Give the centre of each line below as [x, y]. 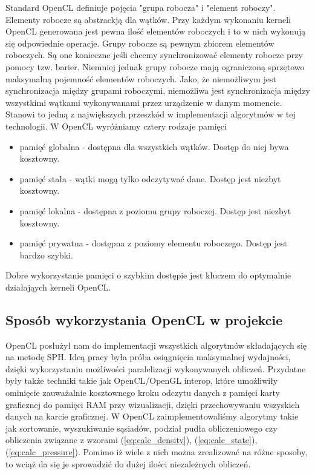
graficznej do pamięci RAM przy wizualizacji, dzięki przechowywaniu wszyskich [153, 404]
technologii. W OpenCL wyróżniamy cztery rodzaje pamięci [116, 126]
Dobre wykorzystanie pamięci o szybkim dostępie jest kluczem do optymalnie [148, 275]
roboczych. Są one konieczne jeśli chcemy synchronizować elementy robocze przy [154, 55]
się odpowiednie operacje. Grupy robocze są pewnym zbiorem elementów [140, 43]
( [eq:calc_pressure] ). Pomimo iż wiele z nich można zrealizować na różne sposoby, [157, 452]
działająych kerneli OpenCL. [58, 287]
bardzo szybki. [46, 255]
